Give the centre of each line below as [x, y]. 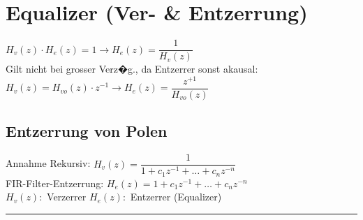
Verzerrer [67, 197]
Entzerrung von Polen [87, 131]
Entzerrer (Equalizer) [176, 197]
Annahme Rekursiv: [48, 163]
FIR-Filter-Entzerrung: [55, 183]
